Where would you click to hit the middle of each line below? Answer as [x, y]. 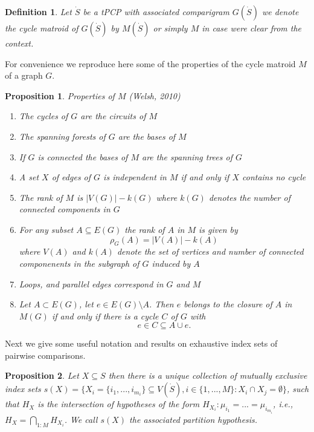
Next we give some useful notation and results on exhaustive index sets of [141, 343]
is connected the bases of [83, 156]
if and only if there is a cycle [105, 316]
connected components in [65, 209]
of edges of [71, 177]
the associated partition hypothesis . [194, 419]
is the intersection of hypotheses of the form [119, 404]
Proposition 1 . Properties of [60, 95]
